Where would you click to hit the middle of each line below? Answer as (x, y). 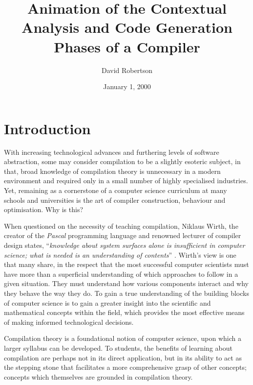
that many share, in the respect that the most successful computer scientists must (126, 264)
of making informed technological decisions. (69, 322)
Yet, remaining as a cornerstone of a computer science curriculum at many (116, 190)
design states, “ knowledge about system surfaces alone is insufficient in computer (125, 245)
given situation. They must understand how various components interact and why (126, 283)
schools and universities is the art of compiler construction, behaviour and (115, 200)
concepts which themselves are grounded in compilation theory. (98, 376)
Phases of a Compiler (127, 46)
